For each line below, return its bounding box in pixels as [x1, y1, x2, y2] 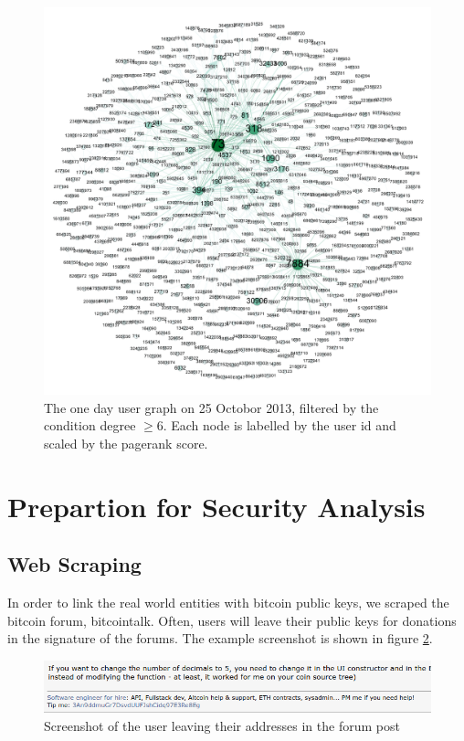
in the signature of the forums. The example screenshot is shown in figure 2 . [7, 629, 433, 648]
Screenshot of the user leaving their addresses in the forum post [44, 716, 400, 735]
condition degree [44, 416, 136, 435]
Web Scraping [7, 550, 142, 578]
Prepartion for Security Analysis [7, 487, 426, 524]
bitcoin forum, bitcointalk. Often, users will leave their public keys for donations [7, 610, 457, 630]
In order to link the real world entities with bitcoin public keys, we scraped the [7, 592, 449, 611]
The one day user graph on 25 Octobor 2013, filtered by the [44, 397, 379, 417]
